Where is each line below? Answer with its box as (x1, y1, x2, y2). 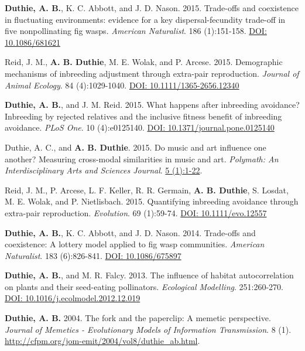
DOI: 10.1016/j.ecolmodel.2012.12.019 (5, 292, 140, 304)
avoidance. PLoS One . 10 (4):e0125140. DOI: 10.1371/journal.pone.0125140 (5, 121, 275, 134)
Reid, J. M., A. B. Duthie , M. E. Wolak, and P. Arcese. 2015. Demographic (5, 56, 283, 68)
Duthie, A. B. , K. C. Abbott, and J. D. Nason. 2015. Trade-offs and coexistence (5, 2, 299, 13)
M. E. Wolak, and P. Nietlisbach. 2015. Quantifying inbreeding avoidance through (5, 195, 299, 207)
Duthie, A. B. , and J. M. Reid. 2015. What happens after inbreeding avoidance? (5, 98, 300, 111)
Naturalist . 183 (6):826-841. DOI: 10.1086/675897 (5, 249, 181, 261)
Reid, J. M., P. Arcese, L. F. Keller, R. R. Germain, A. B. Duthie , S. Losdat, (5, 183, 289, 196)
